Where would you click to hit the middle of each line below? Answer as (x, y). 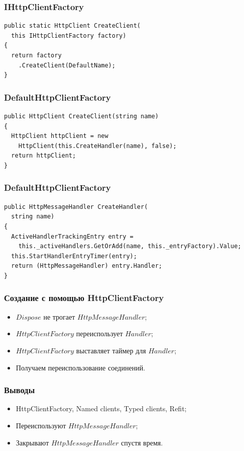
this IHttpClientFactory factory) (69, 35)
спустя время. (142, 442)
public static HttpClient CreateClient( (73, 26)
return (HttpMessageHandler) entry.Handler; (87, 266)
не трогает (59, 316)
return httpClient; (44, 156)
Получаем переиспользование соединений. (81, 367)
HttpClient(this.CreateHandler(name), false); (97, 146)
